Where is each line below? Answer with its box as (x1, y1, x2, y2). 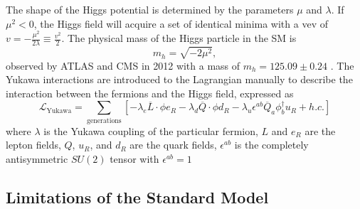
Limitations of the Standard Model (6, 186, 269, 208)
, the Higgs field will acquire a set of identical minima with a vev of (33, 16, 328, 31)
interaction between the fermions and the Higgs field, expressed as (6, 85, 294, 100)
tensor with (110, 151, 159, 166)
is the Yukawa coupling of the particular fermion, (43, 123, 258, 138)
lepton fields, (6, 137, 61, 152)
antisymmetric (6, 151, 68, 166)
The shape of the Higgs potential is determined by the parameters (6, 2, 294, 16)
